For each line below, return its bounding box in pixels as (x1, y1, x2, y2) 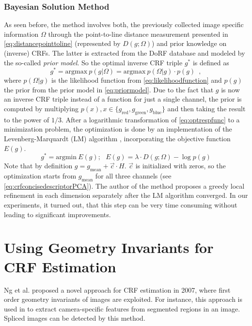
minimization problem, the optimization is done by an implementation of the (4, 124, 232, 134)
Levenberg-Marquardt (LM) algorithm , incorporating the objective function (4, 133, 231, 144)
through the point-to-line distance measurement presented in (48, 29, 228, 39)
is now (221, 84, 240, 94)
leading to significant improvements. (4, 209, 111, 219)
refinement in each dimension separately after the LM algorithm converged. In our (4, 190, 248, 200)
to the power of (4, 114, 49, 124)
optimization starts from (4, 171, 77, 181)
